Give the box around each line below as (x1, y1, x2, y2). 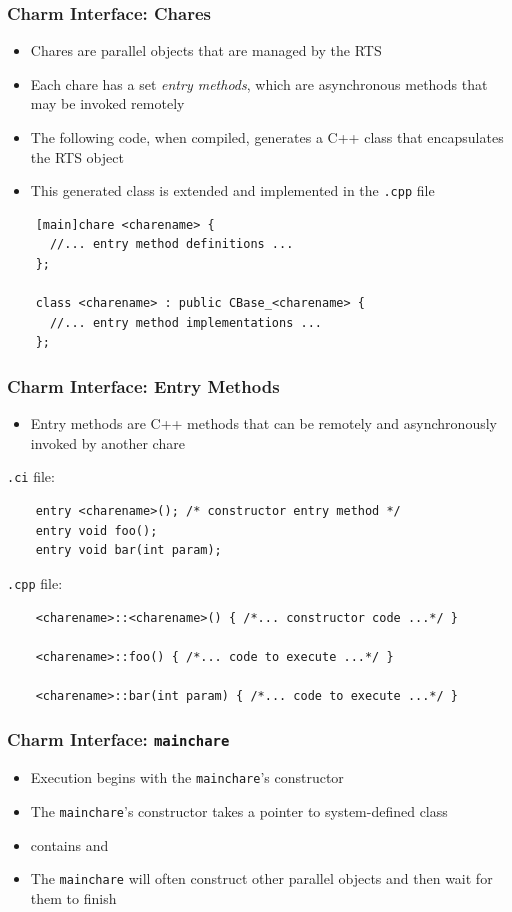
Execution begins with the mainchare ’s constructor (30, 767, 344, 788)
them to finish (30, 887, 117, 908)
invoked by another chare (30, 432, 185, 453)
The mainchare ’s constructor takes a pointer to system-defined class (30, 800, 448, 821)
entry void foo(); (35, 523, 158, 538)
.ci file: (7, 466, 55, 487)
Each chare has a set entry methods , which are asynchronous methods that (30, 73, 488, 94)
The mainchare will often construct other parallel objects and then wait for (30, 868, 493, 889)
